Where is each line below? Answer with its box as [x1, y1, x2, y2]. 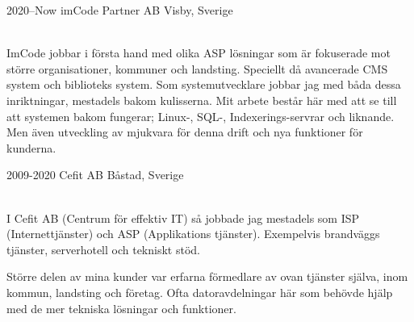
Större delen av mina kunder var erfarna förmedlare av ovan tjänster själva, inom [6, 268, 408, 285]
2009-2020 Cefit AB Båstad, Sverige [6, 166, 184, 183]
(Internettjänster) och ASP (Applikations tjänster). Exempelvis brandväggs [6, 225, 380, 242]
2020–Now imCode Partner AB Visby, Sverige [6, 2, 233, 18]
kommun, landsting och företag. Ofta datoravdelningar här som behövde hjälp [6, 283, 393, 300]
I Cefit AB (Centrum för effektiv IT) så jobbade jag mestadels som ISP [6, 209, 360, 226]
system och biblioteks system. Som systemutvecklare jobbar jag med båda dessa [6, 76, 401, 93]
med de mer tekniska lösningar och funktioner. [6, 299, 236, 316]
